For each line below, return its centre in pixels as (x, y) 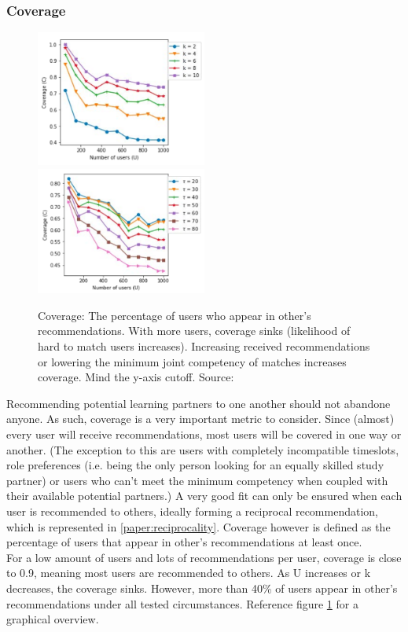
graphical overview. (53, 619)
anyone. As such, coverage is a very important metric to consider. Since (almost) (200, 419)
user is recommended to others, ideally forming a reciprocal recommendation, (192, 511)
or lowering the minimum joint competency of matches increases (192, 361)
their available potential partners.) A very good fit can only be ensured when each (204, 496)
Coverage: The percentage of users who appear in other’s (175, 315)
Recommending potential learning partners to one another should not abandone (198, 403)
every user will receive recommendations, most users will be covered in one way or (204, 434)
